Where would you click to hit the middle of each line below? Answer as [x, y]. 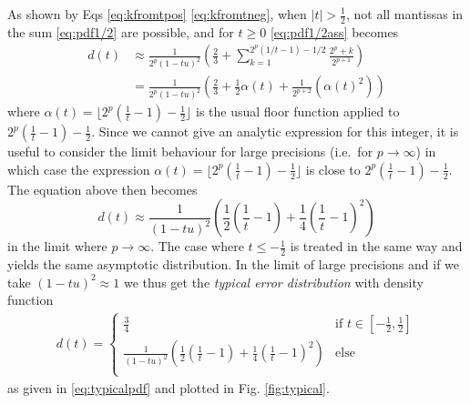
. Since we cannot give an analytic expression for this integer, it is [275, 131]
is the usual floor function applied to [297, 111]
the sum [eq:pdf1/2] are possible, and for [121, 31]
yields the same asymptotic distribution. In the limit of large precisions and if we [234, 264]
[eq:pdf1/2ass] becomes [334, 31]
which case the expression [79, 169]
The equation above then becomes [102, 189]
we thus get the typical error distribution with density [273, 282]
